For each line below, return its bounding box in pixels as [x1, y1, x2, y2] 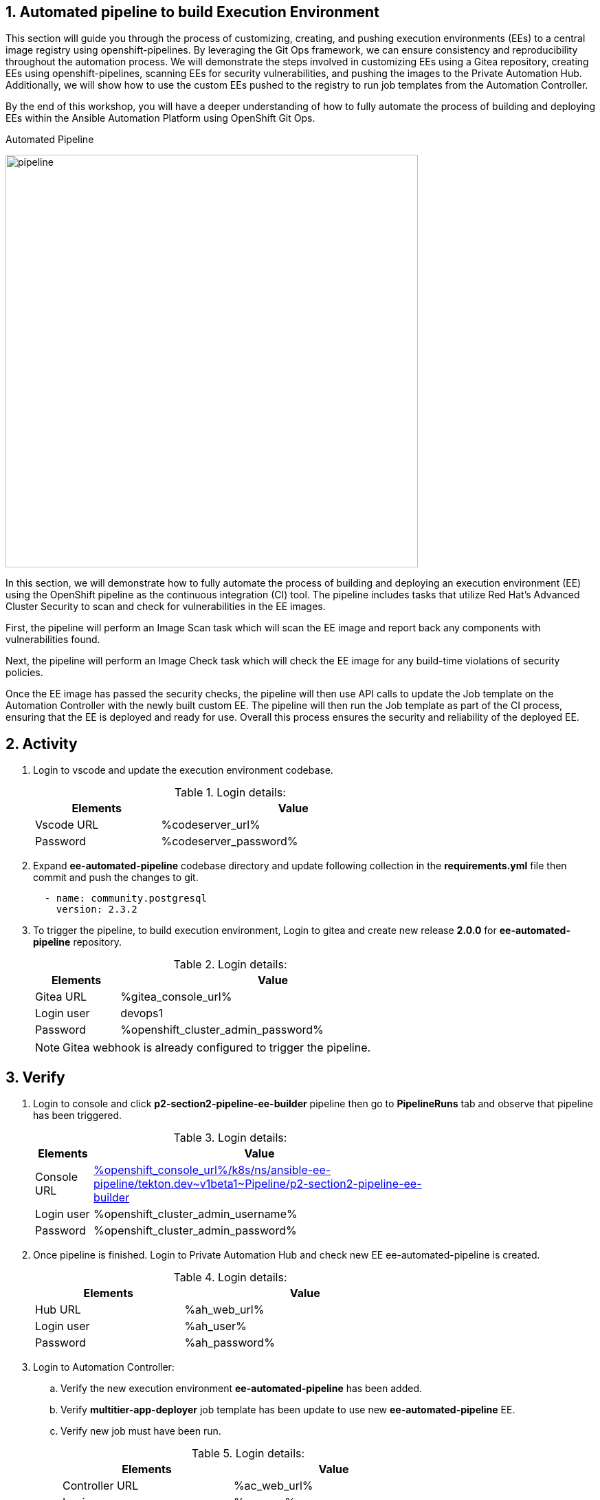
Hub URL [35, 1303, 81, 1317]
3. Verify [5, 1068, 65, 1086]
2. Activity [5, 735, 78, 752]
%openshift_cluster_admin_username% [93, 1207, 298, 1221]
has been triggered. [33, 1109, 122, 1122]
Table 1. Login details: [175, 785, 286, 800]
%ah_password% [184, 1336, 275, 1350]
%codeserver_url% [161, 818, 260, 832]
